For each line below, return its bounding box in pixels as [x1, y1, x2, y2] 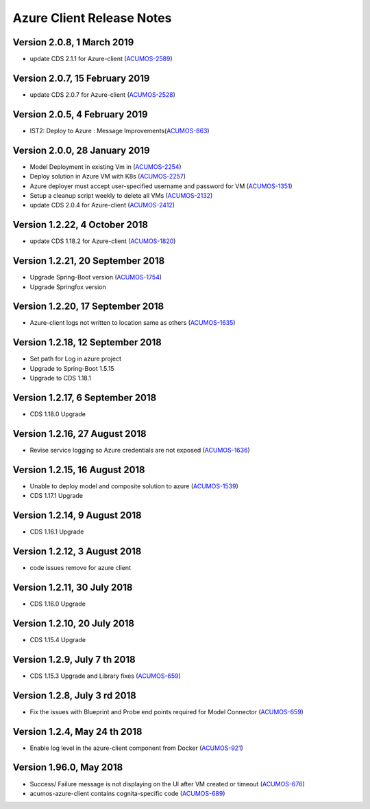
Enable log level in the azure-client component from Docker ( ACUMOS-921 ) [29, 744, 243, 752]
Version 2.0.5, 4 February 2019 [12, 109, 148, 120]
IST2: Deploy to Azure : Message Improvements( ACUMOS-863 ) [29, 126, 210, 135]
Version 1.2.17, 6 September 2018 [12, 391, 157, 403]
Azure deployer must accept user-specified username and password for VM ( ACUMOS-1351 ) [29, 182, 293, 190]
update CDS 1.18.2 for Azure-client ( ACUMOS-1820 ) [29, 237, 176, 245]
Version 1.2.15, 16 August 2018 [12, 464, 145, 475]
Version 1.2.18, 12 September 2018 [12, 337, 162, 348]
